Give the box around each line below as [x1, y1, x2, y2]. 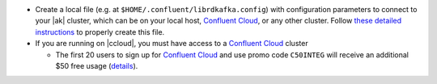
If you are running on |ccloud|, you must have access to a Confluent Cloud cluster [35, 39, 308, 48]
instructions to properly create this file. [35, 27, 165, 36]
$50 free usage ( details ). [55, 61, 138, 70]
